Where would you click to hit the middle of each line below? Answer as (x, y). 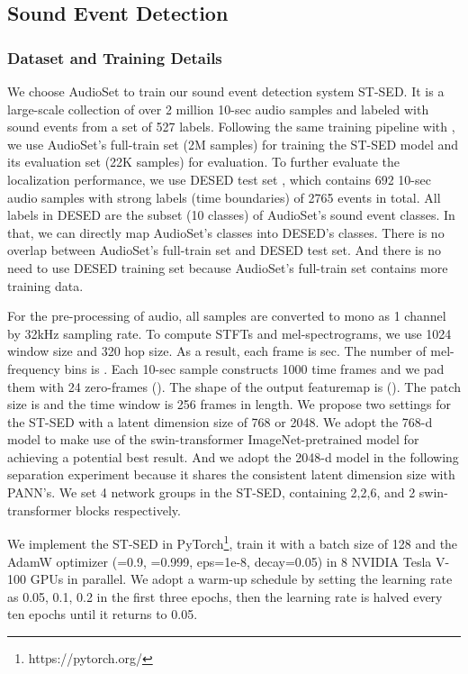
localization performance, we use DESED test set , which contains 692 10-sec (219, 179)
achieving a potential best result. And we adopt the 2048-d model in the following (233, 456)
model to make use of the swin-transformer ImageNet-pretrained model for (213, 439)
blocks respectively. (128, 510)
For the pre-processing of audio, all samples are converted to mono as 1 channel (227, 316)
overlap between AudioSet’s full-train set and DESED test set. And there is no (224, 250)
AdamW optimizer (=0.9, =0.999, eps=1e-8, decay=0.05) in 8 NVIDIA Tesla (220, 561)
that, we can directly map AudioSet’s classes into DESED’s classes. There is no (226, 232)
